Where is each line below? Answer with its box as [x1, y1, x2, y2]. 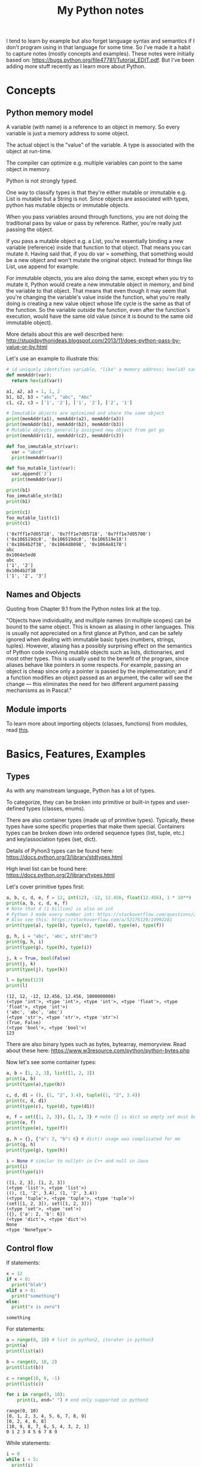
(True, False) [6, 1020, 42, 1026]
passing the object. [6, 226, 54, 233]
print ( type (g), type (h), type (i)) [6, 944, 93, 950]
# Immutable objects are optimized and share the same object [6, 411, 165, 417]
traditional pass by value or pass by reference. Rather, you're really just [6, 220, 182, 227]
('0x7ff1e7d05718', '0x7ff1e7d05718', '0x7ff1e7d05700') [6, 531, 151, 537]
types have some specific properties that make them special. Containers [6, 822, 185, 830]
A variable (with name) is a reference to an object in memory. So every [6, 123, 180, 130]
